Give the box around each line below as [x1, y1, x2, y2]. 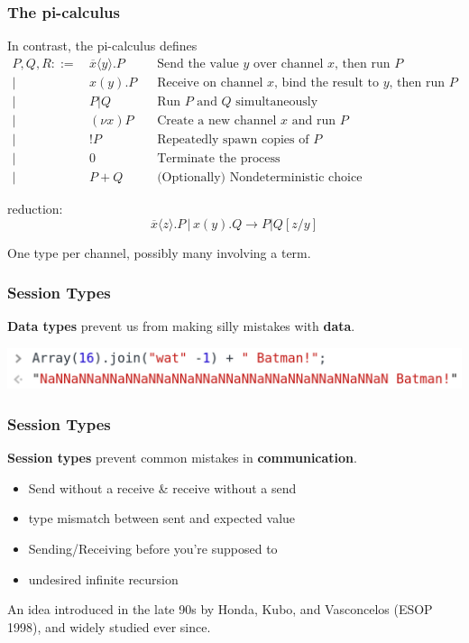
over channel [253, 57, 324, 70]
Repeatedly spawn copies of [157, 133, 309, 146]
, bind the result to [274, 76, 380, 89]
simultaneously [235, 95, 318, 108]
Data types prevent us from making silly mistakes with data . [7, 317, 355, 335]
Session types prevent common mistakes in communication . [7, 448, 357, 467]
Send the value [157, 57, 239, 70]
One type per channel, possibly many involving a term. [7, 243, 311, 262]
